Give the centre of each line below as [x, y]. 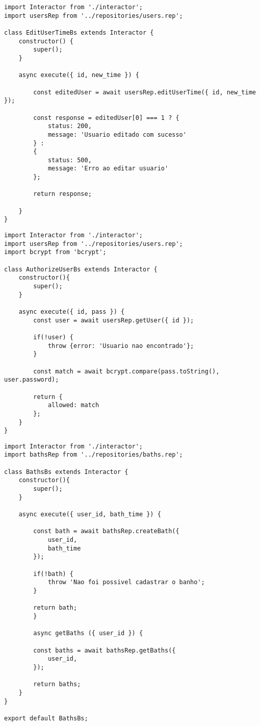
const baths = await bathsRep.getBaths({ [105, 650]
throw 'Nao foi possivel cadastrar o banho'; [126, 582]
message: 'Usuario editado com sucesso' [117, 134]
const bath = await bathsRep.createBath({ [106, 531]
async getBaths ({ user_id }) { [88, 633]
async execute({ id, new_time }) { [79, 75]
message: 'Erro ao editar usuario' [108, 169]
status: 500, [70, 160]
